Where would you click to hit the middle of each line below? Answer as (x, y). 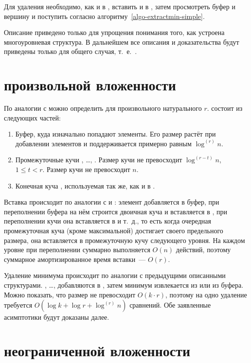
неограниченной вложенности (97, 350)
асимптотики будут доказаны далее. (57, 317)
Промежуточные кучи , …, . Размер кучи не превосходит (99, 160)
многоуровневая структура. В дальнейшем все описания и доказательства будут (122, 42)
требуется (18, 305)
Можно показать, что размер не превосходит (70, 294)
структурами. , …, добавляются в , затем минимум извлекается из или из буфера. (124, 285)
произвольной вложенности (90, 85)
